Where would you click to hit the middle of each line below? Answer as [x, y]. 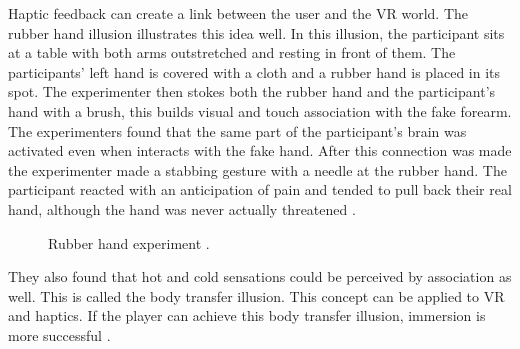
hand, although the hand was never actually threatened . [182, 208]
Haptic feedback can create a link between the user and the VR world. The [238, 13]
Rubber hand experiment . [129, 242]
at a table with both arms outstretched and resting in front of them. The [232, 52]
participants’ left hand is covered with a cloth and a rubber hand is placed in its [254, 71]
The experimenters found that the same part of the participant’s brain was [237, 130]
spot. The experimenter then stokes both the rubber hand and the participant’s [252, 91]
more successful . [59, 334]
